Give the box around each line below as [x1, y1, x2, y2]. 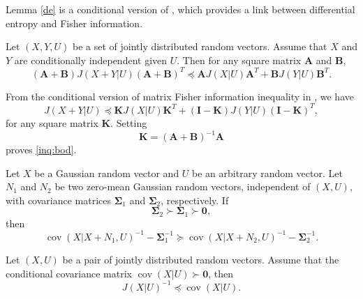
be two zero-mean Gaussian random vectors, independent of [54, 179, 311, 194]
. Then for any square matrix [177, 52, 302, 67]
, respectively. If [161, 192, 229, 207]
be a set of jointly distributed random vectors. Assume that [72, 39, 327, 54]
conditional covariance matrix [6, 266, 132, 280]
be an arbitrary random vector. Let [192, 165, 343, 180]
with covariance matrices [6, 192, 112, 207]
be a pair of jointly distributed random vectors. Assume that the [62, 252, 339, 266]
